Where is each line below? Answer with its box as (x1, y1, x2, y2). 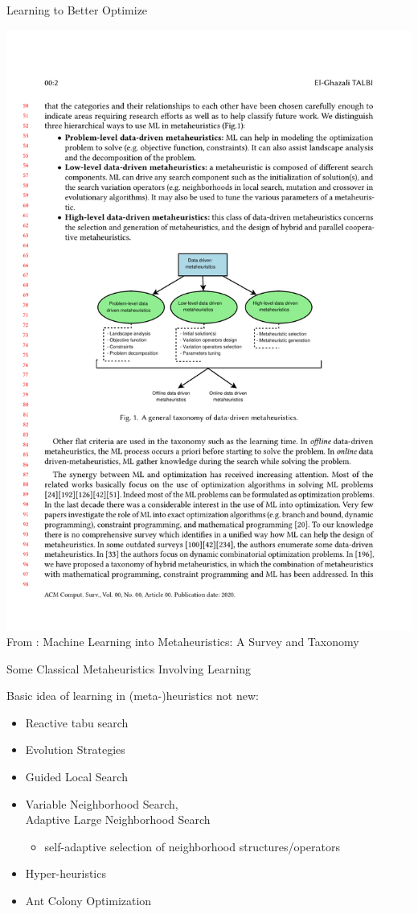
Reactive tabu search (25, 714, 129, 731)
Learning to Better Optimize (6, 2, 148, 18)
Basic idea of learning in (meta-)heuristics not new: (6, 687, 259, 704)
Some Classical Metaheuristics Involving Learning (6, 660, 251, 677)
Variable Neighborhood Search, (25, 795, 178, 812)
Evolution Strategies (25, 741, 125, 758)
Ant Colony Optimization (25, 892, 152, 908)
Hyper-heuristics (25, 865, 106, 882)
